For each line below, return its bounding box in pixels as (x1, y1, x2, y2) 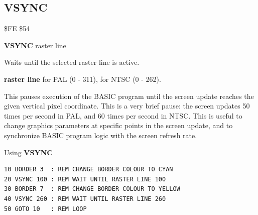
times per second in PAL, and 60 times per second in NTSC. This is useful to (4, 110, 242, 121)
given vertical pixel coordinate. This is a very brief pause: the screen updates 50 (4, 100, 250, 111)
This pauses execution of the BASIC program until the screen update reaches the (4, 90, 254, 101)
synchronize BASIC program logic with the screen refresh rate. (4, 130, 197, 140)
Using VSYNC (4, 147, 53, 157)
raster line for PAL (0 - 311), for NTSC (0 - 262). (4, 73, 161, 84)
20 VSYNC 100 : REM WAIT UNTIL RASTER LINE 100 (4, 175, 166, 183)
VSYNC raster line (4, 40, 66, 50)
